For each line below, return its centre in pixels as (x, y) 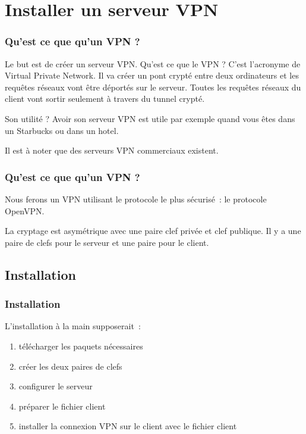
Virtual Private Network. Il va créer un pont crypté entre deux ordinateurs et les (152, 75)
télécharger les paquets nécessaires (81, 346)
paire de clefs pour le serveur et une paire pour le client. (107, 242)
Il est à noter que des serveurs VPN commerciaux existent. (112, 150)
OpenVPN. (25, 210)
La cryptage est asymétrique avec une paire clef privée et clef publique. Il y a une (153, 231)
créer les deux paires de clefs (70, 366)
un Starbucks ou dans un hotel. (62, 130)
